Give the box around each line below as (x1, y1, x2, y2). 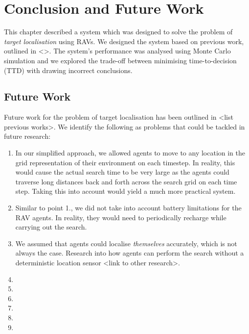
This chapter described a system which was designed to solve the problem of (4, 26, 233, 37)
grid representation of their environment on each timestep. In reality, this (15, 157, 235, 167)
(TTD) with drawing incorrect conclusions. (4, 65, 133, 75)
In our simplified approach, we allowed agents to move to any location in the (15, 148, 246, 158)
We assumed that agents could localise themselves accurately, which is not (15, 238, 237, 248)
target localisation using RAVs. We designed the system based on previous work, (4, 36, 244, 46)
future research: (4, 131, 51, 141)
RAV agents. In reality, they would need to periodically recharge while (15, 212, 226, 222)
